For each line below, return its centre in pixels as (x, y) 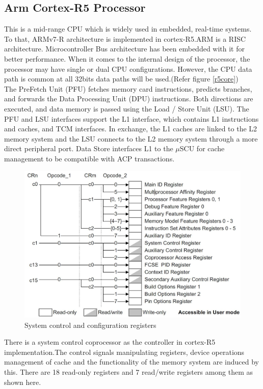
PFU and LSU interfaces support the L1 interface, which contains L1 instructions (131, 118)
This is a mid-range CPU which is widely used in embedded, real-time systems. (128, 29)
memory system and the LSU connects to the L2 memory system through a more (131, 138)
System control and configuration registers (90, 325)
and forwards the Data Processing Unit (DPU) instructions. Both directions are (129, 99)
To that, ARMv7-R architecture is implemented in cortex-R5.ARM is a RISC (125, 38)
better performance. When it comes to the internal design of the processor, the (127, 58)
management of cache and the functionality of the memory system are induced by (131, 362)
